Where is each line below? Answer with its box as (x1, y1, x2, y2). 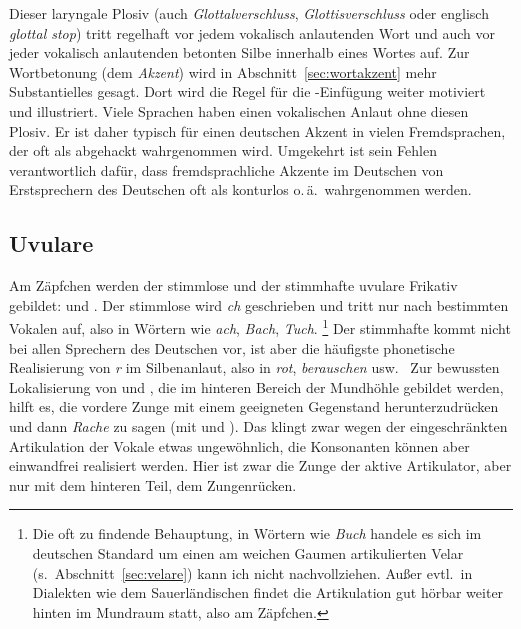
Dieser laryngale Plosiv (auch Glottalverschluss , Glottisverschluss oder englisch (9, 3, 489, 23)
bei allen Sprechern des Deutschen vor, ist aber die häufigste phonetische (9, 337, 455, 358)
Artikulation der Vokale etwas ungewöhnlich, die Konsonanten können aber (9, 435, 470, 456)
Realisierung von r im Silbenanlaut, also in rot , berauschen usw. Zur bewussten (9, 357, 500, 378)
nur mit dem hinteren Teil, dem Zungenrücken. (9, 474, 297, 495)
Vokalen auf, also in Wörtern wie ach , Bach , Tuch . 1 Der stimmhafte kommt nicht (9, 315, 511, 338)
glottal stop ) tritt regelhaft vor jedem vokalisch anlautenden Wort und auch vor (9, 22, 496, 43)
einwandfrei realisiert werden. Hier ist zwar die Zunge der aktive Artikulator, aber (9, 455, 512, 476)
